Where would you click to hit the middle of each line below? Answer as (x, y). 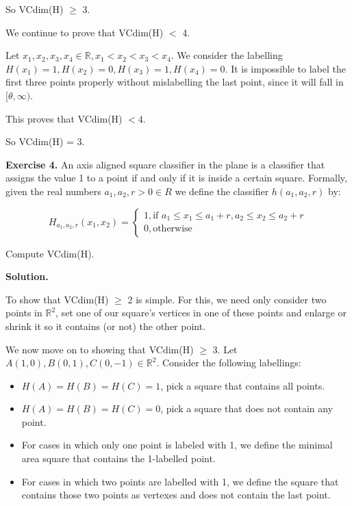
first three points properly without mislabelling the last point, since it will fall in (175, 82)
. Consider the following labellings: (229, 363)
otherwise (173, 229)
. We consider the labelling (227, 55)
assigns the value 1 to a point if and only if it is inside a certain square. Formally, (176, 178)
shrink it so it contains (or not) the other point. (106, 326)
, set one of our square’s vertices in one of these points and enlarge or (201, 313)
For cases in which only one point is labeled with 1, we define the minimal (177, 445)
